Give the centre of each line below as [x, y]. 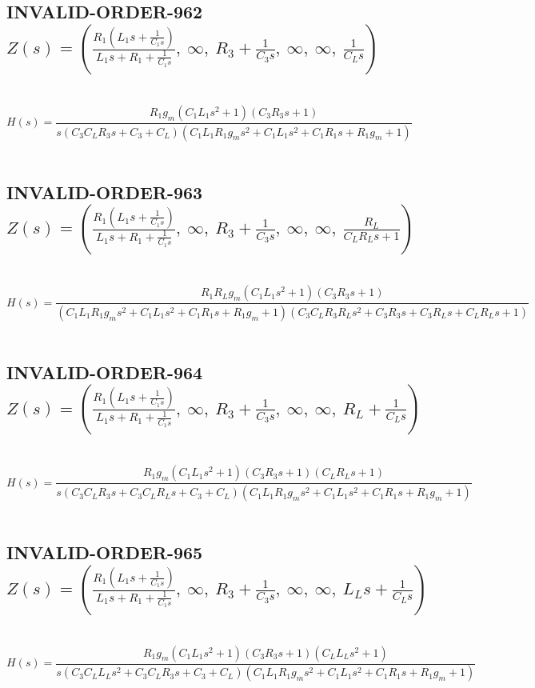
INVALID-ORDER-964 [105, 372]
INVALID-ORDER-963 [105, 192]
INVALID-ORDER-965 [105, 552]
